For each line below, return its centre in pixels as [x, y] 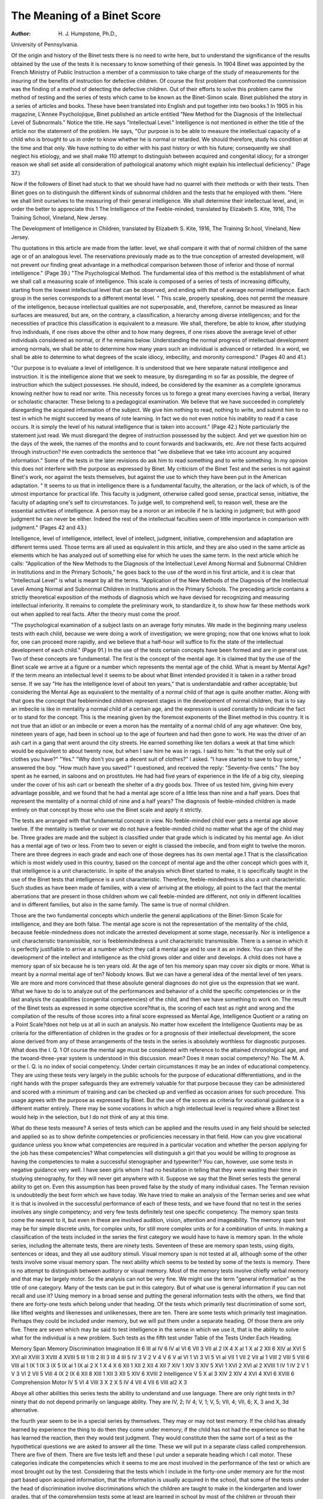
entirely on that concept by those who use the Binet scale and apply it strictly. [107, 809]
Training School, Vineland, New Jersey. [60, 217]
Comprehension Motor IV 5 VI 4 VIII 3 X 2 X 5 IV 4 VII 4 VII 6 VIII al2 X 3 [99, 1382]
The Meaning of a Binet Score [86, 16]
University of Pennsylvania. [45, 44]
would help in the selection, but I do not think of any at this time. [90, 1117]
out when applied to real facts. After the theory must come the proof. [96, 614]
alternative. [25, 1410]
